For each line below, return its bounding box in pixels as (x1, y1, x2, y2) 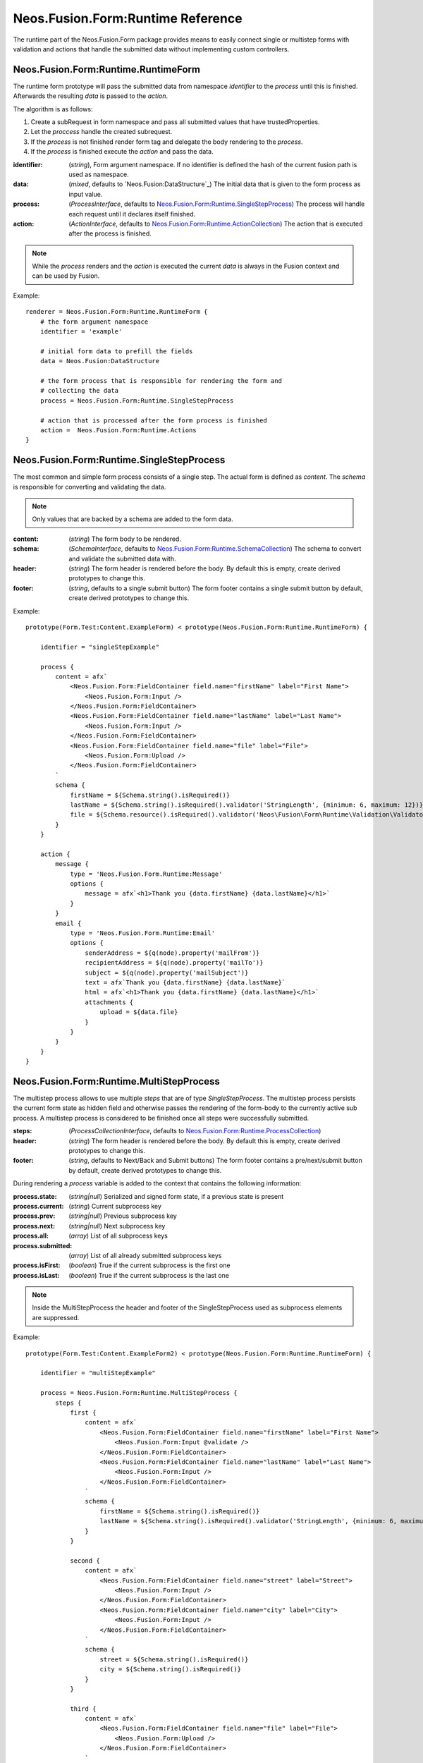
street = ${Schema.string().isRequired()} (99, 1655, 249, 1664)
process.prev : (13, 1212, 56, 1220)
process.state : (13, 1192, 57, 1200)
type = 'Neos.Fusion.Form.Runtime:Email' (70, 929, 215, 937)
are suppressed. (32, 1313, 80, 1322)
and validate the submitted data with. (68, 554, 176, 563)
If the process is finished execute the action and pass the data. (30, 147, 214, 156)
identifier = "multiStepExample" (39, 1369, 157, 1377)
